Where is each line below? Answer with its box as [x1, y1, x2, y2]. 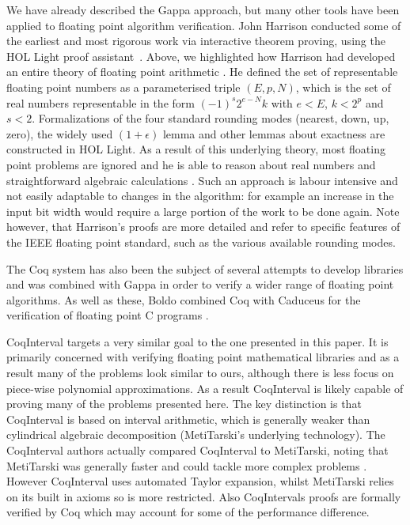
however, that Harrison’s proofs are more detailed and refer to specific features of [6, 218, 401, 235]
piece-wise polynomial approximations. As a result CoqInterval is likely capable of [6, 380, 404, 396]
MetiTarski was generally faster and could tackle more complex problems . [6, 457, 367, 474]
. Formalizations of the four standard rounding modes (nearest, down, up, [32, 110, 389, 127]
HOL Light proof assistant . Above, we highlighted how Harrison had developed [6, 47, 396, 64]
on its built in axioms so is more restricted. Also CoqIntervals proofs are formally [6, 488, 401, 504]
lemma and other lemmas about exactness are [162, 125, 385, 142]
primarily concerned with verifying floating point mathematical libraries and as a [6, 349, 400, 365]
